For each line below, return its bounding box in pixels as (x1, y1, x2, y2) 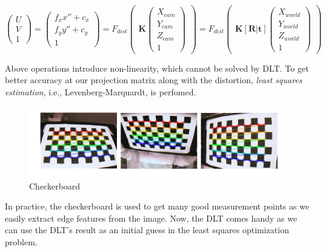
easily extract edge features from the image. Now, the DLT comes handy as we (5, 211, 298, 224)
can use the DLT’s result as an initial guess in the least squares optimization (5, 223, 289, 236)
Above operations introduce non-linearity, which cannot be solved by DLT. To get (5, 61, 309, 74)
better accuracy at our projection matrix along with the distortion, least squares (5, 73, 302, 86)
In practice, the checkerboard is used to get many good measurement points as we (5, 200, 310, 213)
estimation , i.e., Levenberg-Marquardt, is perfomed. (5, 85, 196, 98)
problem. (5, 236, 38, 248)
